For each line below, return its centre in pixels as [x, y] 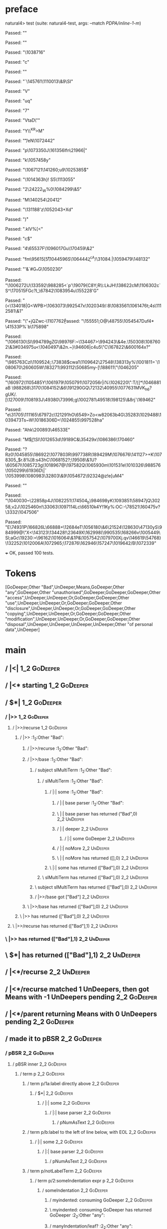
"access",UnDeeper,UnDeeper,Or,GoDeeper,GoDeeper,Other [67, 598]
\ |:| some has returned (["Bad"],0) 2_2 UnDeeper [99, 868]
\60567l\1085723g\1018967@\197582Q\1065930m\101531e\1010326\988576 [83, 465]
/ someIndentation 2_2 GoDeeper [75, 1190]
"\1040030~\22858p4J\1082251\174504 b [47, 501]
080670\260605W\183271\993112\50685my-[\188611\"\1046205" [72, 367]
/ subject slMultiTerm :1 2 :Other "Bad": [73, 771]
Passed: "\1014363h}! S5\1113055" [40, 179]
